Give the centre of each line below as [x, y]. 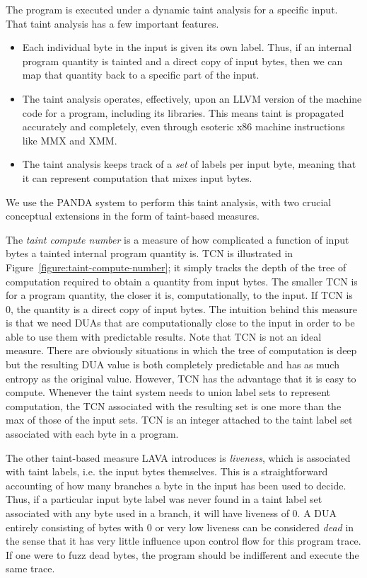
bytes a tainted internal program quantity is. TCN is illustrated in [150, 253]
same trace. [30, 568]
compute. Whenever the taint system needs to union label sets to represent [168, 392]
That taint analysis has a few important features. [112, 23]
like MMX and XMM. [70, 140]
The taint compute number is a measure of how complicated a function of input [177, 239]
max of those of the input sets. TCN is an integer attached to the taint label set [179, 420]
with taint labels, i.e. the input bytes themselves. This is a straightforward [167, 471]
